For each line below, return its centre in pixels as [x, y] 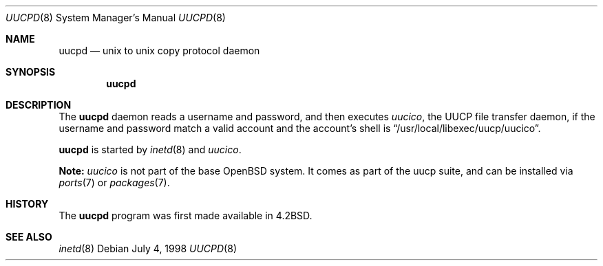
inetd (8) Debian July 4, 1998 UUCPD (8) [148, 248]
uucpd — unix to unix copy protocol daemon [159, 51]
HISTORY [27, 204]
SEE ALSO [29, 237]
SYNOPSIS [31, 72]
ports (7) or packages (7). [114, 182]
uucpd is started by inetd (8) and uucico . [150, 149]
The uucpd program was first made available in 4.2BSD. [186, 215]
